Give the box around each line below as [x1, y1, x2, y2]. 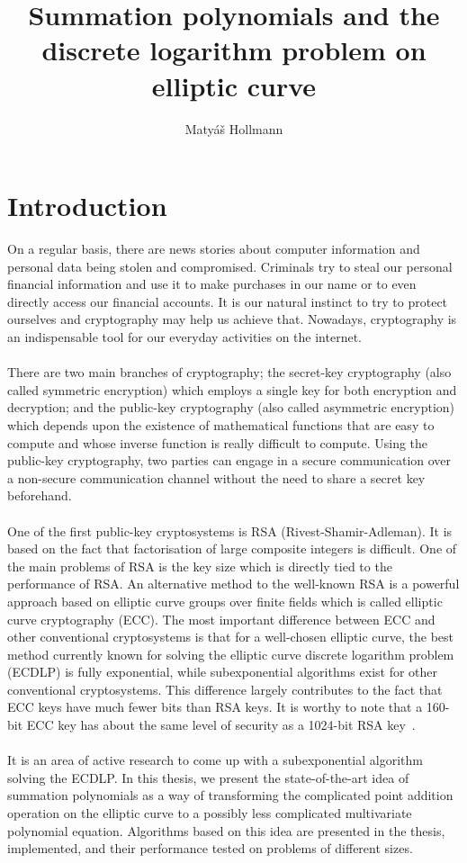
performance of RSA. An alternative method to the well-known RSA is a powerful [7, 574, 460, 593]
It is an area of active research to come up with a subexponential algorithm [7, 751, 423, 769]
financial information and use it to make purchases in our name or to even [7, 274, 417, 293]
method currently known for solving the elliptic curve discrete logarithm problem [7, 644, 454, 663]
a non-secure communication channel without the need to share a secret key [7, 468, 426, 487]
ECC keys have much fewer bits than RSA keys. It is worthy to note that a [7, 697, 423, 716]
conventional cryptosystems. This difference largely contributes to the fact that [7, 679, 443, 698]
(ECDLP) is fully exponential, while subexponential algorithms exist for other [7, 662, 438, 681]
